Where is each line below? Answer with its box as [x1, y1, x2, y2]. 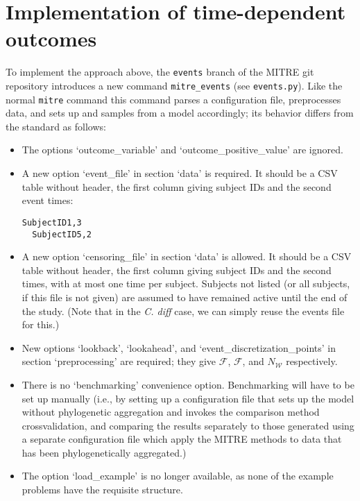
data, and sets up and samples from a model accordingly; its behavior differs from [6, 105, 354, 120]
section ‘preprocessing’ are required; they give [22, 354, 216, 368]
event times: [22, 193, 74, 207]
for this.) [22, 317, 60, 332]
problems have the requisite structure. [22, 482, 183, 497]
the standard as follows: [6, 119, 106, 133]
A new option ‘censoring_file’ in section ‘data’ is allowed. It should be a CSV [22, 249, 352, 264]
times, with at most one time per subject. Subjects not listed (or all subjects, [22, 276, 350, 291]
